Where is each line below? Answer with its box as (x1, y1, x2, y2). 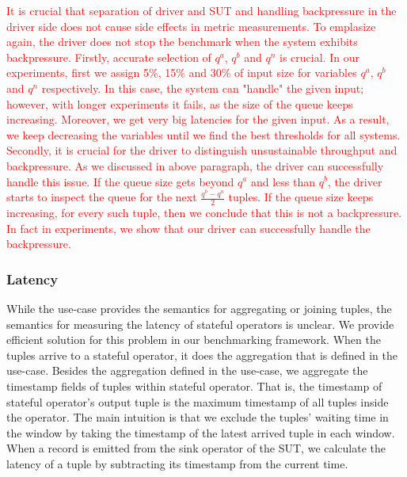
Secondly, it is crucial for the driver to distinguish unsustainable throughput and (6, 142, 397, 158)
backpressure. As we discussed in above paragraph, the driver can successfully (6, 157, 384, 174)
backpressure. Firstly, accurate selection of (6, 48, 211, 65)
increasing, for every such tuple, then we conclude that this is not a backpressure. (6, 204, 402, 220)
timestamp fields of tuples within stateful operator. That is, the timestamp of (6, 377, 382, 394)
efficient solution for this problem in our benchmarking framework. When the (6, 331, 381, 348)
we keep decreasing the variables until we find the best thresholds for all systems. (6, 126, 401, 143)
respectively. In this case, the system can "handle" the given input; (41, 79, 364, 96)
